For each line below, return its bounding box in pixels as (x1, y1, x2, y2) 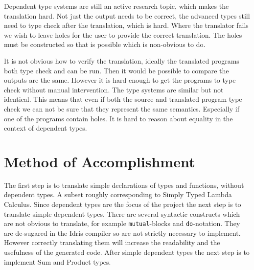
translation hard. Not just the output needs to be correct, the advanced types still (4, 10, 250, 21)
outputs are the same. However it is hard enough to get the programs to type (4, 75, 236, 85)
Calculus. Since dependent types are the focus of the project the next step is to (4, 199, 241, 209)
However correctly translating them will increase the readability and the (4, 237, 220, 247)
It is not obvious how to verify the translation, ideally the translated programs (4, 55, 239, 66)
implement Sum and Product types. (4, 256, 111, 267)
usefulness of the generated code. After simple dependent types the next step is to (4, 247, 250, 257)
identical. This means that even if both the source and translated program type (4, 94, 242, 104)
